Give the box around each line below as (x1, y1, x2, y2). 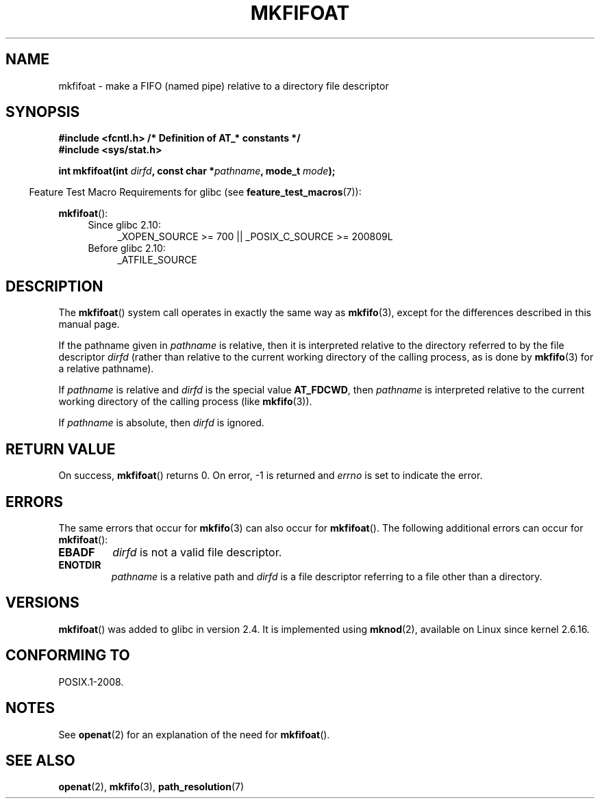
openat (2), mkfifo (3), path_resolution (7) (58, 781, 245, 793)
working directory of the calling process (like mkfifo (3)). (58, 395, 312, 408)
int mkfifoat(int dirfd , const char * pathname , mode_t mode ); (58, 165, 336, 177)
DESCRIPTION (5, 277, 103, 295)
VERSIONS (5, 594, 79, 612)
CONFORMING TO (5, 647, 130, 664)
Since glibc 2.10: (88, 219, 161, 231)
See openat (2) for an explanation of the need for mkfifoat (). (58, 728, 330, 740)
